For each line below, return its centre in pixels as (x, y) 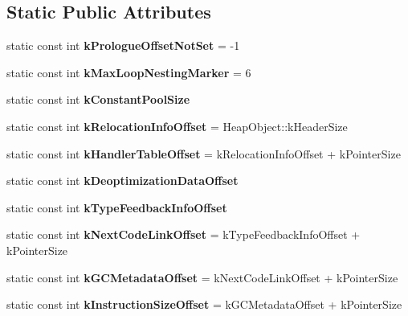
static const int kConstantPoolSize (98, 99)
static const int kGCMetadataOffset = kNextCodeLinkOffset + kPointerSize (202, 277)
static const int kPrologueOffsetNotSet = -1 (123, 45)
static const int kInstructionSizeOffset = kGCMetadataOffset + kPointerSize (204, 304)
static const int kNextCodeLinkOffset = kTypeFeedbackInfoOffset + (184, 234)
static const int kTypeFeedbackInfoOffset (117, 207)
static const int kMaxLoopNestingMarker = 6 (129, 72)
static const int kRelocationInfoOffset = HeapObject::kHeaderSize (177, 126)
